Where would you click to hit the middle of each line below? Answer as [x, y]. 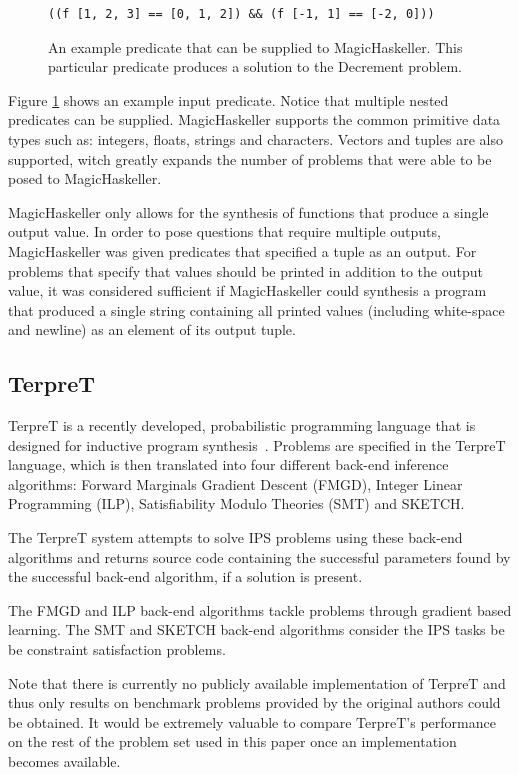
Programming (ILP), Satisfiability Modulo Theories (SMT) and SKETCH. [236, 503]
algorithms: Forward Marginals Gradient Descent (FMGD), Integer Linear [235, 483]
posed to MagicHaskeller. [85, 178]
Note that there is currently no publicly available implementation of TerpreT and [257, 682]
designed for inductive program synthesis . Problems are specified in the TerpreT [257, 444]
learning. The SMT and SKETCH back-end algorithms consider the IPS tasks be [256, 629]
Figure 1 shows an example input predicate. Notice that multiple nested [228, 99]
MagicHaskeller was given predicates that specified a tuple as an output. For [242, 250]
